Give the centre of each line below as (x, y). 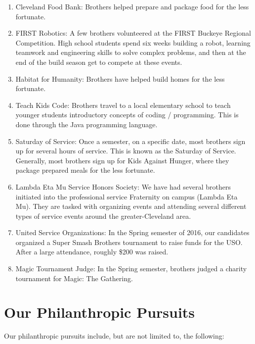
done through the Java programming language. (86, 124)
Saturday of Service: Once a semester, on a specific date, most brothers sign (130, 141)
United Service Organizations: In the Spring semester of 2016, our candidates (132, 232)
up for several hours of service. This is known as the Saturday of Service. (126, 151)
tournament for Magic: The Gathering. (74, 278)
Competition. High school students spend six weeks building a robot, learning (133, 42)
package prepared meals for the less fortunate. (85, 170)
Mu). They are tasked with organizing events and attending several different (131, 206)
